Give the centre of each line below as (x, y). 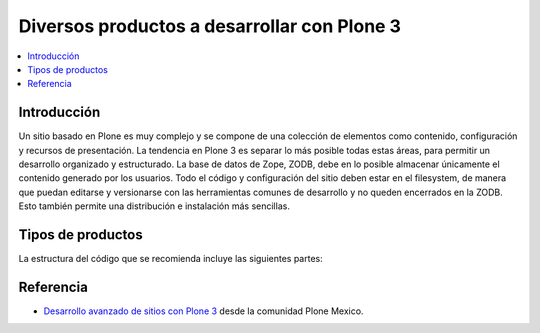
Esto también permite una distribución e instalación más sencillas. (154, 206)
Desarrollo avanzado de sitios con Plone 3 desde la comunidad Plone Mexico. (203, 311)
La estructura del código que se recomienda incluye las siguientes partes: (171, 259)
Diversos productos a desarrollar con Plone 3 (210, 26)
